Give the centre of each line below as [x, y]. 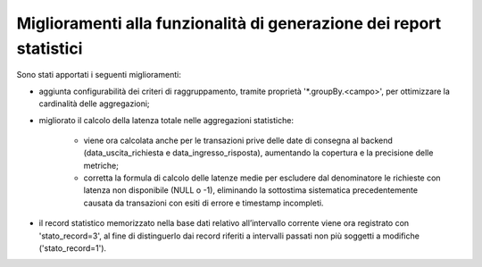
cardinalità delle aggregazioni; [95, 104]
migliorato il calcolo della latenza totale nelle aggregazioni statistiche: [166, 120]
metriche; [101, 165]
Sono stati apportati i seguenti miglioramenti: [99, 75]
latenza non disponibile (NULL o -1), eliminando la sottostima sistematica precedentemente [251, 190]
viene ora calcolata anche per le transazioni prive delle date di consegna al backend [238, 140]
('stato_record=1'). [73, 248]
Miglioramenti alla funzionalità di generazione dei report [229, 23]
